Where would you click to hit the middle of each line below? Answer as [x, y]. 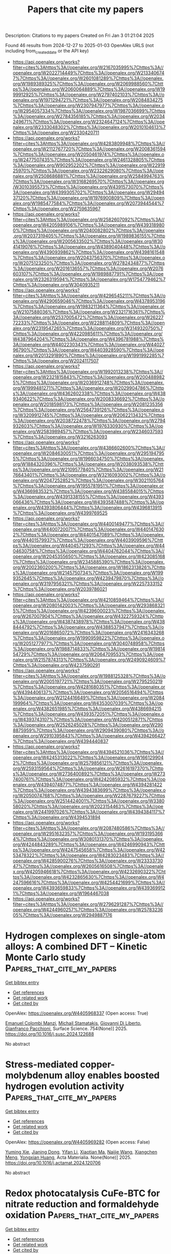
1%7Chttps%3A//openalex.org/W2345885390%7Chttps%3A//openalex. [89, 562]
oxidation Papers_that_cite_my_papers [82, 1215]
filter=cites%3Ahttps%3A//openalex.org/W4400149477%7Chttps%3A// [88, 524]
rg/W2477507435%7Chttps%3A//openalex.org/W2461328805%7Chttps [89, 160]
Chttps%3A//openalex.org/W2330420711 [56, 132]
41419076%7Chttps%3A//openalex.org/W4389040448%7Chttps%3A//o [89, 247]
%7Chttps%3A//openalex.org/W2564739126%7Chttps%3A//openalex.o [88, 410]
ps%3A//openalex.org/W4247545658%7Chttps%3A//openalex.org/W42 [89, 849]
